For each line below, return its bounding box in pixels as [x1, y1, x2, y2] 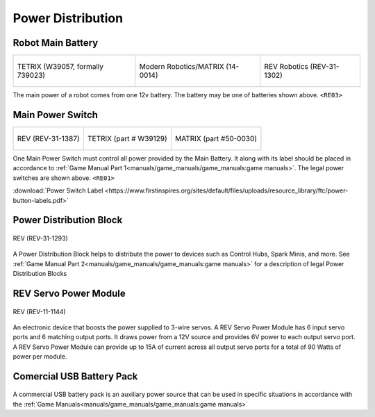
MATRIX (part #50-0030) [174, 133, 257, 143]
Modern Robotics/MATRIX [139, 62, 225, 72]
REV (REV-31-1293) [12, 234, 69, 243]
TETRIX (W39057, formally [17, 62, 104, 72]
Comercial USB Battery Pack [12, 370, 138, 382]
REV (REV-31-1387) [17, 133, 80, 143]
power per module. [12, 352, 67, 361]
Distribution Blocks [12, 270, 67, 278]
